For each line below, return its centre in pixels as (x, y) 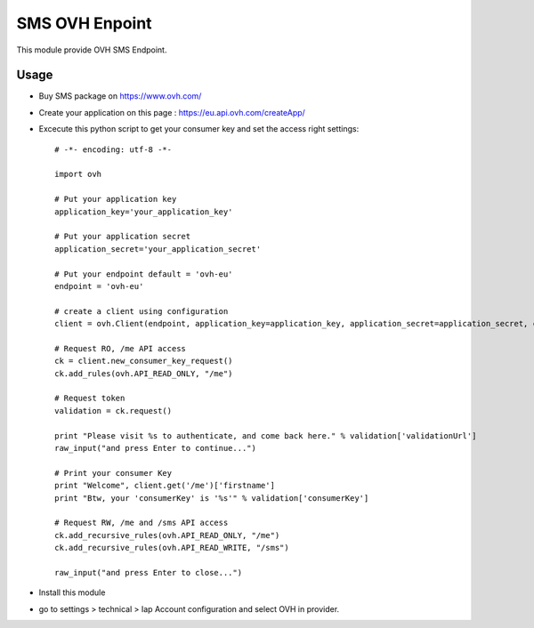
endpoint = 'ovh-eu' (99, 286)
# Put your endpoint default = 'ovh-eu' (144, 274)
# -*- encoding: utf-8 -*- (113, 149)
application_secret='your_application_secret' (158, 249)
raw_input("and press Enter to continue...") (156, 448)
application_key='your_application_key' (144, 212)
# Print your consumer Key (113, 473)
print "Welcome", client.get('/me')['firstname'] (165, 486)
